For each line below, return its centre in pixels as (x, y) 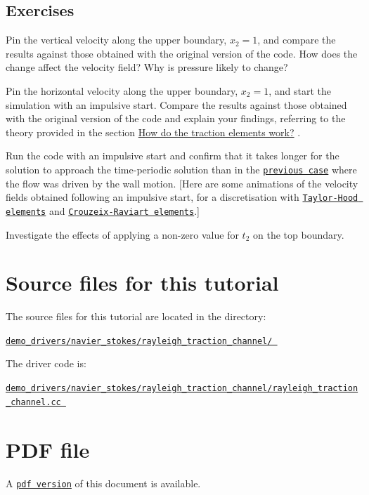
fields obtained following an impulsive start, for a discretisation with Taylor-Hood (182, 197)
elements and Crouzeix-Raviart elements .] (103, 210)
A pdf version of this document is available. (103, 483)
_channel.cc (33, 402)
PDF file (48, 449)
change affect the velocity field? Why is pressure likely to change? (147, 67)
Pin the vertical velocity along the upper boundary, (116, 40)
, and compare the (297, 40)
